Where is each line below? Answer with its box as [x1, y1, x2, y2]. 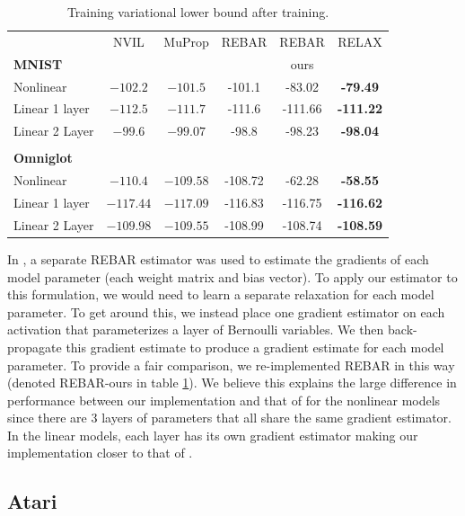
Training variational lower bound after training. [66, 3, 329, 21]
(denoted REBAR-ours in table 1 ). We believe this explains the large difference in [7, 373, 457, 392]
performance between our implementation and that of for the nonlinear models [7, 390, 441, 409]
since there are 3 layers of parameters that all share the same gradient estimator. [7, 408, 452, 427]
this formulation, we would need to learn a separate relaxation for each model [7, 285, 434, 304]
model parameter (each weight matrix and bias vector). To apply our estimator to [7, 267, 458, 286]
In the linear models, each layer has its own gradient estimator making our [7, 425, 418, 444]
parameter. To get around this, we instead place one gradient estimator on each [7, 302, 445, 321]
